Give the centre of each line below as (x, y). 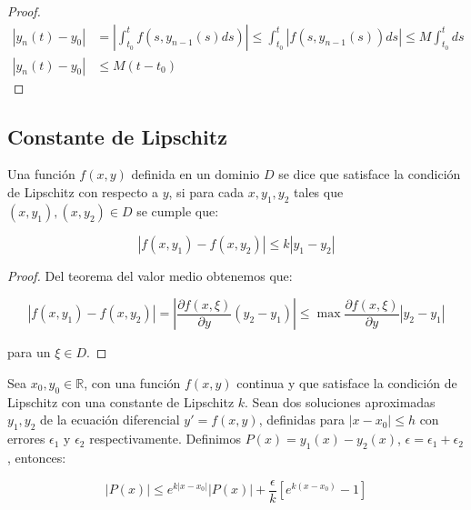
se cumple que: (178, 210)
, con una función (132, 383)
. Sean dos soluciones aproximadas (340, 401)
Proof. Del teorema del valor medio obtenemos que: (150, 275)
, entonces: (37, 458)
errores (26, 439)
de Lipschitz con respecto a (83, 192)
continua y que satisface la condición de (347, 383)
